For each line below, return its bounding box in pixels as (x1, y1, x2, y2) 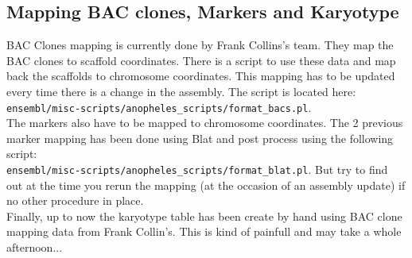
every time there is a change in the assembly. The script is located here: (6, 83, 356, 99)
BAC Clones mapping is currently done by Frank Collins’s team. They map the (6, 37, 394, 53)
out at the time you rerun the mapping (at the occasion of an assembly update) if (6, 176, 406, 193)
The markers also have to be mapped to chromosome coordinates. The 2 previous (6, 114, 403, 131)
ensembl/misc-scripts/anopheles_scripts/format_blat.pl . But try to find (6, 161, 388, 178)
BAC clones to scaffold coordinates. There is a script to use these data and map (6, 52, 396, 68)
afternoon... (6, 239, 63, 256)
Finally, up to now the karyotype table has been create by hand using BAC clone (6, 207, 402, 224)
